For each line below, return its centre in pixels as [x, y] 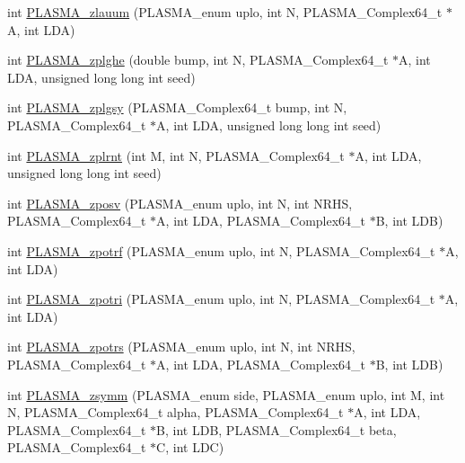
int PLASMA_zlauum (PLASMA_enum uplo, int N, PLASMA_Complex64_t [225, 12]
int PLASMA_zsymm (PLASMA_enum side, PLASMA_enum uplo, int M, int [226, 394]
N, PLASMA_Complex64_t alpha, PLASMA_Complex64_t [175, 412]
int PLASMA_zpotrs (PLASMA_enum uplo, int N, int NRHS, [181, 347]
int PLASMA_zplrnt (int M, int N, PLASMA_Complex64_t [176, 155]
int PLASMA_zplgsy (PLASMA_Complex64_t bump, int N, [177, 107]
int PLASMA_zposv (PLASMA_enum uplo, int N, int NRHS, [180, 203]
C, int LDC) [190, 447]
